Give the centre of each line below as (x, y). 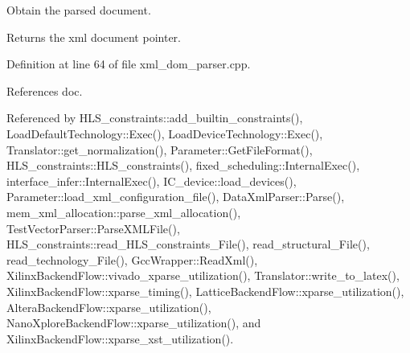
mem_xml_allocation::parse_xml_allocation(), (124, 212)
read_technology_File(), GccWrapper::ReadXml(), (132, 259)
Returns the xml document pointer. (94, 37)
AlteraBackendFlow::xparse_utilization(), (109, 307)
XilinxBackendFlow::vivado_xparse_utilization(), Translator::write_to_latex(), (203, 275)
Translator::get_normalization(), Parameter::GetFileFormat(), (160, 149)
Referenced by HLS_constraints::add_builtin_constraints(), (155, 118)
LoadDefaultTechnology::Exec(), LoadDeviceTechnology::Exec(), (165, 133)
